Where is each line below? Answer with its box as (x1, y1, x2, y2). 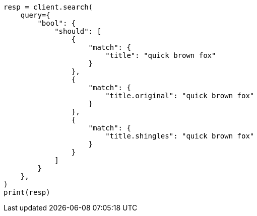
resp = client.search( (4, 3, 93, 11)
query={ (20, 11, 50, 19)
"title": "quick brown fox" (105, 51, 216, 59)
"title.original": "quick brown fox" (105, 92, 254, 100)
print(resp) (4, 188, 50, 196)
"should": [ (54, 27, 101, 35)
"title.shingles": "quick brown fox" (105, 132, 254, 140)
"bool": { (37, 19, 76, 27)
